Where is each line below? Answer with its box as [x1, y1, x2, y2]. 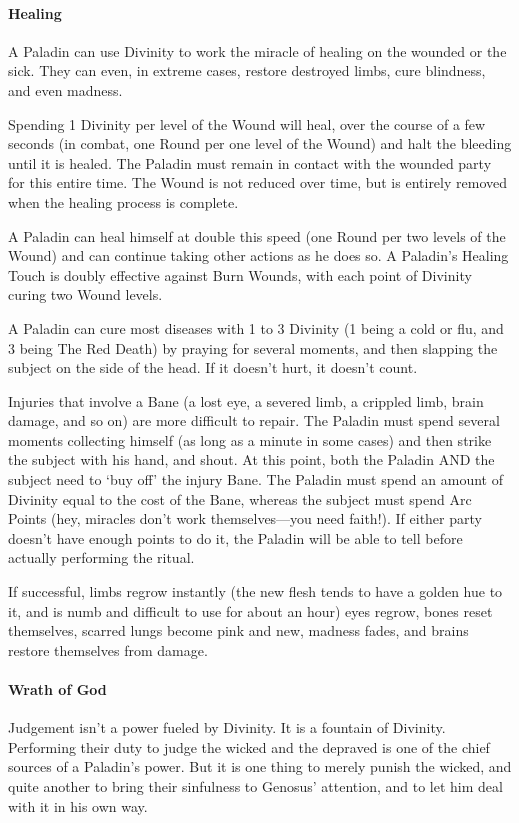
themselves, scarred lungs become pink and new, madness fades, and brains [8, 620, 469, 641]
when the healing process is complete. [8, 191, 239, 212]
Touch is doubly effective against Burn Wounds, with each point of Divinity [8, 264, 472, 285]
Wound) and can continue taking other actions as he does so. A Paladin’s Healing [8, 245, 509, 266]
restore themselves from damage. [8, 639, 208, 660]
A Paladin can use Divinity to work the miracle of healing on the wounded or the [8, 40, 507, 61]
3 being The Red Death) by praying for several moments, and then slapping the [8, 337, 498, 358]
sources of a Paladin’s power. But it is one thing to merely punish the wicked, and [8, 756, 512, 777]
